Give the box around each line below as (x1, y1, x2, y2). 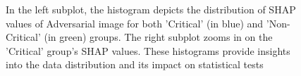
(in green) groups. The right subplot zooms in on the (44, 30, 273, 44)
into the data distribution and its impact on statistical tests (6, 57, 264, 72)
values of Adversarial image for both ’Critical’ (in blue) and (6, 15, 264, 30)
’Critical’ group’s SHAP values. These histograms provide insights (6, 43, 290, 58)
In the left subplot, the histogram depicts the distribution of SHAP (6, 2, 296, 16)
